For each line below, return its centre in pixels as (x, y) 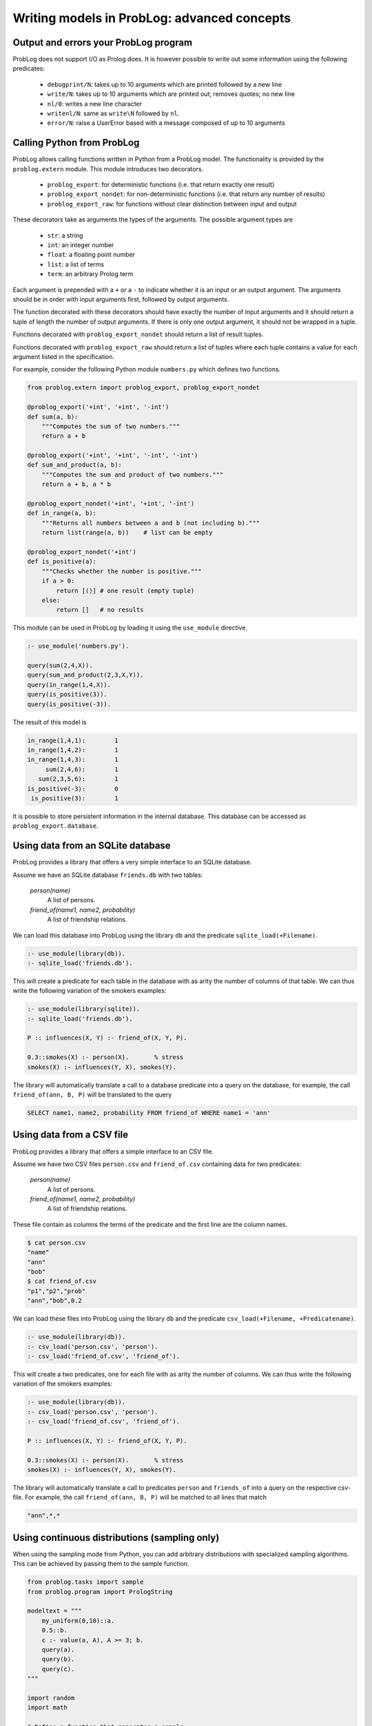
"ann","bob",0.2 (55, 1301)
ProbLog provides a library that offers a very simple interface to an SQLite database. (132, 862)
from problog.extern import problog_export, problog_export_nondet (144, 388)
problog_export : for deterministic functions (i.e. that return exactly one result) (161, 185)
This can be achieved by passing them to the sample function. (101, 1564)
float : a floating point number (91, 255)
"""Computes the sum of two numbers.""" (111, 426)
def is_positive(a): (62, 562)
